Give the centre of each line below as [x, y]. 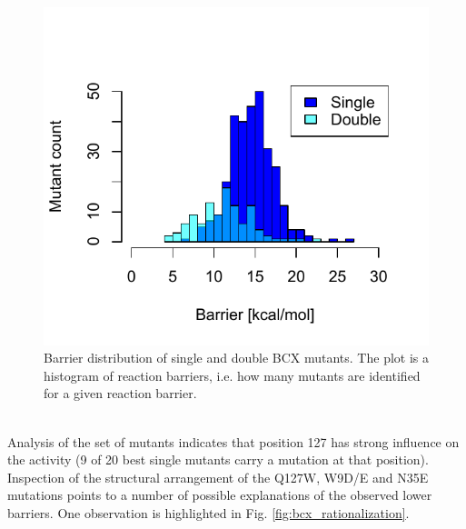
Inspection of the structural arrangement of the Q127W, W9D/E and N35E [218, 477]
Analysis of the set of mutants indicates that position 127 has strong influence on [233, 441]
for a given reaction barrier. [120, 393]
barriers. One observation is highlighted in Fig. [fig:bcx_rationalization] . [208, 512]
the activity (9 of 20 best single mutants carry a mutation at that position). [218, 459]
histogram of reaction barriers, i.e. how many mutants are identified [232, 375]
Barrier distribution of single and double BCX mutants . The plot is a [236, 358]
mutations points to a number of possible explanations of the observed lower [220, 495]
